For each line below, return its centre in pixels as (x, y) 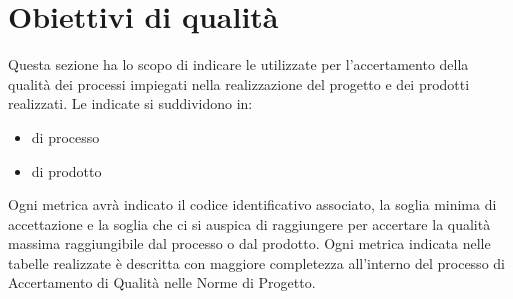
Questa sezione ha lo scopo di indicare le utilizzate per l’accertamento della (238, 64)
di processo (65, 136)
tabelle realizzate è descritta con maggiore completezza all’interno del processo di (256, 262)
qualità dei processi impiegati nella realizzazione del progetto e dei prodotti (239, 83)
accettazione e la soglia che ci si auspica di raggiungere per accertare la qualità (249, 223)
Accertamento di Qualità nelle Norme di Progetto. (162, 282)
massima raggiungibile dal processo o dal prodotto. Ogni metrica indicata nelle (249, 243)
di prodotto (66, 170)
